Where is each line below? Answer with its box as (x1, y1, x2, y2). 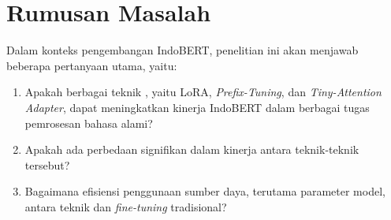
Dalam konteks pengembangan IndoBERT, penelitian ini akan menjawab (6, 42, 359, 58)
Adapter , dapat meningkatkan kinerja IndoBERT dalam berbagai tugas (24, 99, 370, 115)
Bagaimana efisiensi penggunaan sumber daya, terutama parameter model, (24, 183, 385, 199)
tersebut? (24, 156, 70, 173)
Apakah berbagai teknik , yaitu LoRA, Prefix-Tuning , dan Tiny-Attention (24, 84, 382, 100)
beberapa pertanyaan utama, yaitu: (6, 57, 177, 73)
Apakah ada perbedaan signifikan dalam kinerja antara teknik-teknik (24, 141, 359, 158)
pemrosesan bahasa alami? (24, 114, 153, 131)
